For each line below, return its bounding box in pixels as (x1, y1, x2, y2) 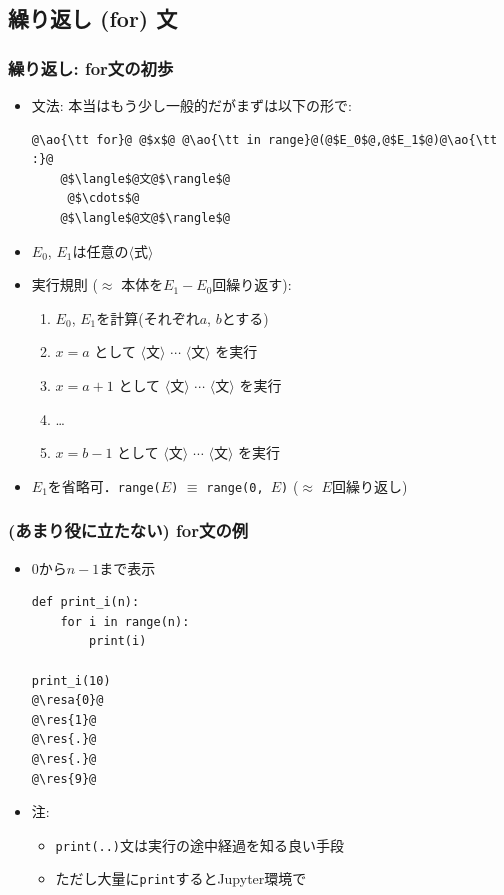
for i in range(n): (60, 614, 190, 629)
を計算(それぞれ (96, 307, 200, 328)
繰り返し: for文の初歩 (8, 55, 174, 80)
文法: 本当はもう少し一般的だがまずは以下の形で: (31, 95, 352, 115)
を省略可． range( (47, 475, 161, 496)
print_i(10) (31, 673, 111, 688)
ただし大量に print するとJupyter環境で (55, 868, 307, 889)
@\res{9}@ (31, 771, 97, 786)
